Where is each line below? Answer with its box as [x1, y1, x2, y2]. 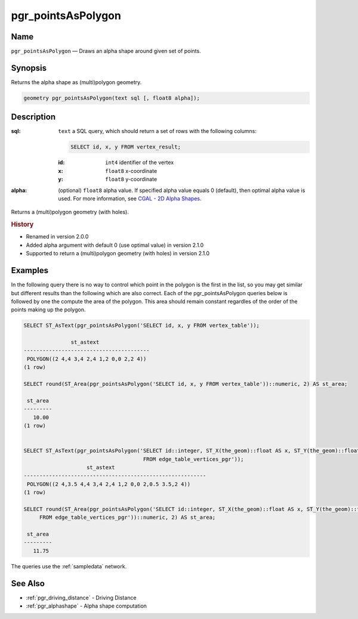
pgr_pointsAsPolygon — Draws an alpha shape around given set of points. [11, 48, 201, 55]
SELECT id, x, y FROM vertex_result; [70, 144, 181, 150]
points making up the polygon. [11, 306, 86, 313]
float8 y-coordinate [105, 176, 158, 183]
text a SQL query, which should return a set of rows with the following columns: [58, 128, 257, 135]
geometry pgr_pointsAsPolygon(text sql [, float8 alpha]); [23, 94, 200, 101]
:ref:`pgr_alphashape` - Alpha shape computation [26, 602, 147, 609]
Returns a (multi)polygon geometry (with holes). [11, 209, 129, 216]
